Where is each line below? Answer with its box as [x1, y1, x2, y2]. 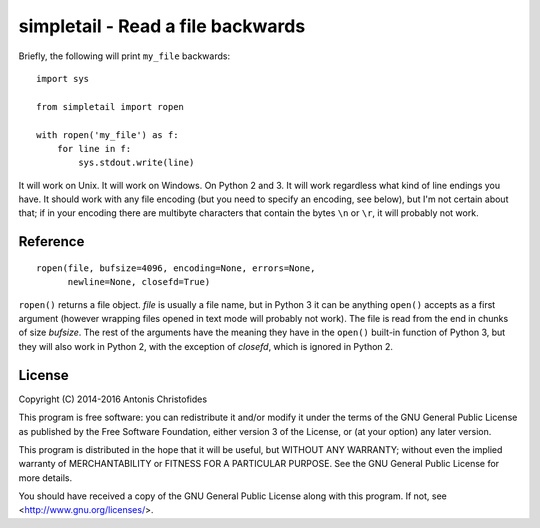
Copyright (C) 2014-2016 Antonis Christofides [18, 393, 208, 405]
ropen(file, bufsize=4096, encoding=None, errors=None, [36, 262, 316, 274]
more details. [18, 471, 73, 484]
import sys [36, 73, 90, 84]
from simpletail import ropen [36, 101, 185, 112]
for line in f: [56, 143, 132, 154]
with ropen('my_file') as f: [36, 129, 179, 140]
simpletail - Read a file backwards [18, 15, 306, 37]
